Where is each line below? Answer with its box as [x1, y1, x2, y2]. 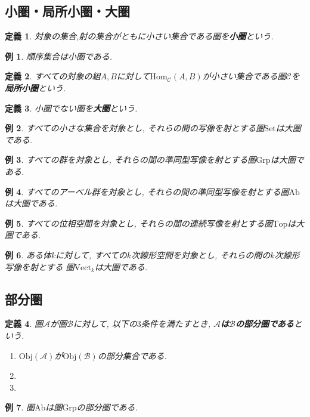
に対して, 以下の [73, 317, 137, 330]
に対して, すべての [55, 248, 127, 261]
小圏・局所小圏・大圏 [5, 2, 130, 20]
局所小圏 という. [5, 81, 66, 94]
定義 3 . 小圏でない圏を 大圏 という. [5, 101, 138, 114]
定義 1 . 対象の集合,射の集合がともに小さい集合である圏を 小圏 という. [5, 30, 274, 42]
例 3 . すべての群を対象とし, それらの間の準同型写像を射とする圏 [5, 153, 256, 166]
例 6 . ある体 [5, 248, 51, 261]
